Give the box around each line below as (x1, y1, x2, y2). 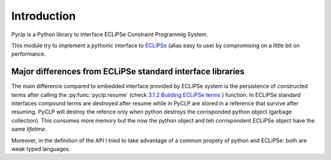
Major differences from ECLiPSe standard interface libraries (11, 66, 245, 77)
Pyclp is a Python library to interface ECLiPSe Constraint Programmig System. (11, 31, 208, 38)
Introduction (11, 9, 76, 23)
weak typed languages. (11, 145, 70, 153)
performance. (11, 50, 46, 58)
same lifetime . (11, 126, 47, 133)
